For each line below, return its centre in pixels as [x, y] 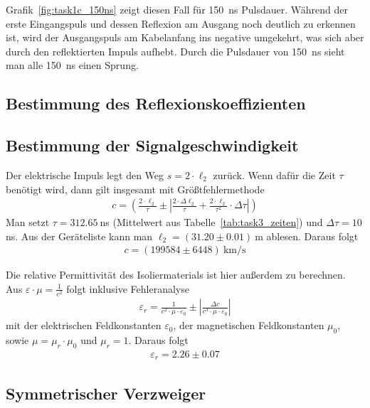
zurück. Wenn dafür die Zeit [274, 175]
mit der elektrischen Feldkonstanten [84, 325]
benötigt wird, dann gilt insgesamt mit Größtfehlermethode [135, 189]
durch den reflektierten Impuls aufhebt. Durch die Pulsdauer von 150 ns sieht [175, 51]
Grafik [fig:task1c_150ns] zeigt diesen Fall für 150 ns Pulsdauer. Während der [177, 9]
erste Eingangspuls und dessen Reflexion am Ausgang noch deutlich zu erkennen [181, 23]
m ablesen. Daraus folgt [307, 236]
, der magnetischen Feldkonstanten [249, 325]
